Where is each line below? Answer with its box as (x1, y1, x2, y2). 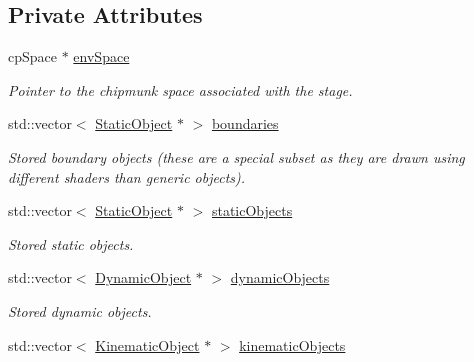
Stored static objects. (8, 233, 134, 254)
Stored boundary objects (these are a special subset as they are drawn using (8, 146, 465, 167)
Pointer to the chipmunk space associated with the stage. (8, 79, 353, 100)
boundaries (211, 113, 279, 134)
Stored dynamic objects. (8, 300, 152, 321)
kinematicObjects (239, 334, 346, 355)
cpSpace (8, 46, 57, 67)
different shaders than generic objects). (8, 166, 246, 187)
